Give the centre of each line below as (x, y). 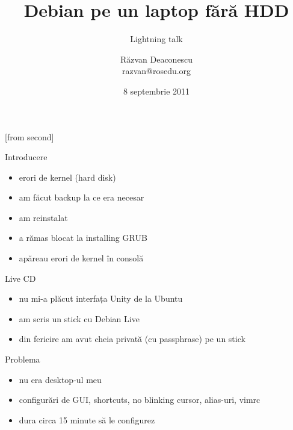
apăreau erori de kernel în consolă (81, 258)
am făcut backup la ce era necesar (82, 197)
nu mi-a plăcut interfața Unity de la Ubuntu (101, 298)
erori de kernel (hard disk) (67, 177)
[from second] (29, 136)
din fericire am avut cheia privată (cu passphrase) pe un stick (132, 339)
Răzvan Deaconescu (156, 59)
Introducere (26, 157)
